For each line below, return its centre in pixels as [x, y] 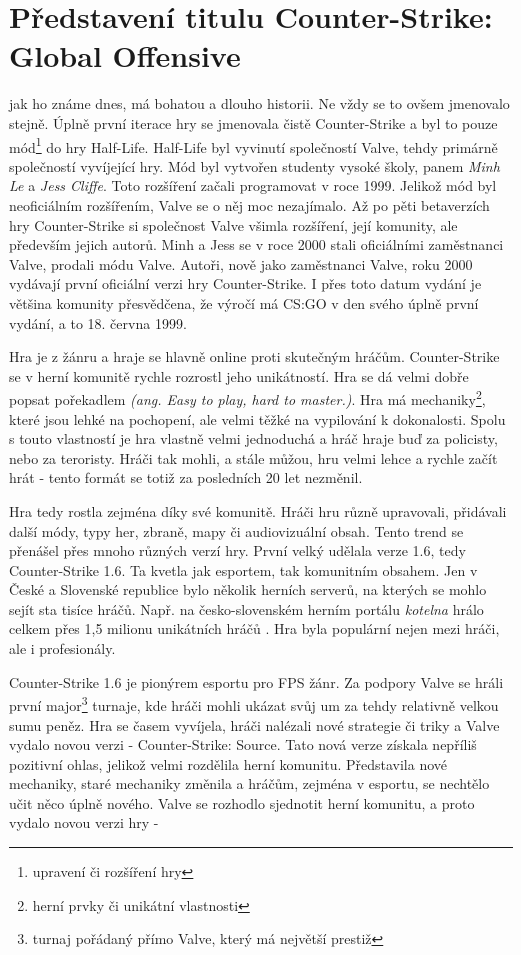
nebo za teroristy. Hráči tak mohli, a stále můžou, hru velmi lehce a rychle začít [253, 457]
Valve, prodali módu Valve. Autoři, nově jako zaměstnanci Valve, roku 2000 [241, 263]
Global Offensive [125, 55]
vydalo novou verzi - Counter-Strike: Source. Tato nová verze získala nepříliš [243, 744]
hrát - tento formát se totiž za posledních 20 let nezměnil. [186, 477]
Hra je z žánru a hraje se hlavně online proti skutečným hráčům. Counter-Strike [254, 356]
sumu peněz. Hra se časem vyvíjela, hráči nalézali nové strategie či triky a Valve [254, 724]
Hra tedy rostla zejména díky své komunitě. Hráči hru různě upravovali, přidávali [258, 510]
